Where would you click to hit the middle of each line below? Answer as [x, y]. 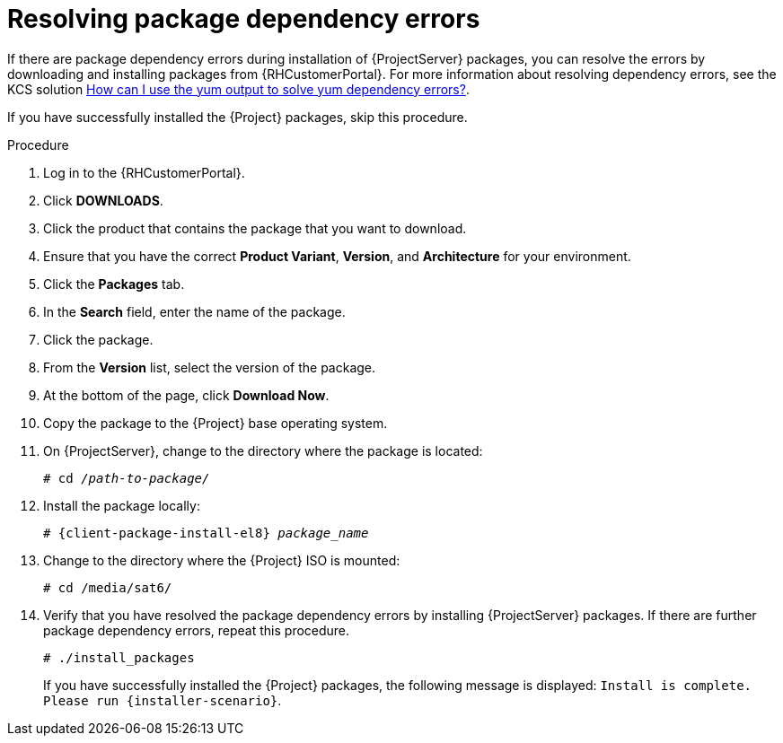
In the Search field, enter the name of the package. [194, 311]
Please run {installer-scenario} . [163, 700]
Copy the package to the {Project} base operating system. [216, 423]
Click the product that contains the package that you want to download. [255, 228]
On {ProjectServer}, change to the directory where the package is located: [263, 450]
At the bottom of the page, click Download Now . [186, 395]
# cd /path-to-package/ [127, 478]
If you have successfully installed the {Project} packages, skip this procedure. [238, 117]
